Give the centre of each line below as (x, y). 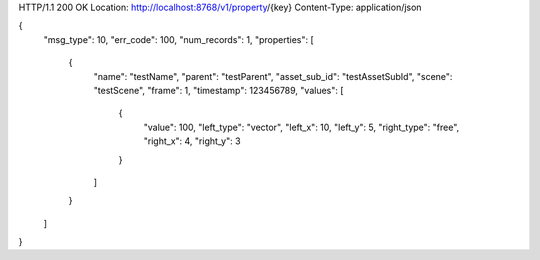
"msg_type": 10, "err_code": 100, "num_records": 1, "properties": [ (178, 39)
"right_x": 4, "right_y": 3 (192, 141)
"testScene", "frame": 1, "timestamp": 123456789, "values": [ (218, 90)
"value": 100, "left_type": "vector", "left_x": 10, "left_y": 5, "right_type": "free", (301, 127)
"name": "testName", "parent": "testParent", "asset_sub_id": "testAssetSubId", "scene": (273, 76)
